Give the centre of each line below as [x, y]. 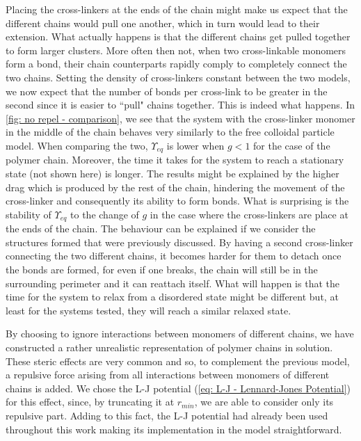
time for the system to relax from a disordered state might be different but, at [172, 297]
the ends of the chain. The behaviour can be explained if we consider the [161, 228]
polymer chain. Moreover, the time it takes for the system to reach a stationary [175, 160]
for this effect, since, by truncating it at [90, 402]
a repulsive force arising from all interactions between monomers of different [168, 375]
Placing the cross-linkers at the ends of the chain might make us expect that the [177, 9]
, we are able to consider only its [264, 402]
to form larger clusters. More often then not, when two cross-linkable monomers [176, 50]
